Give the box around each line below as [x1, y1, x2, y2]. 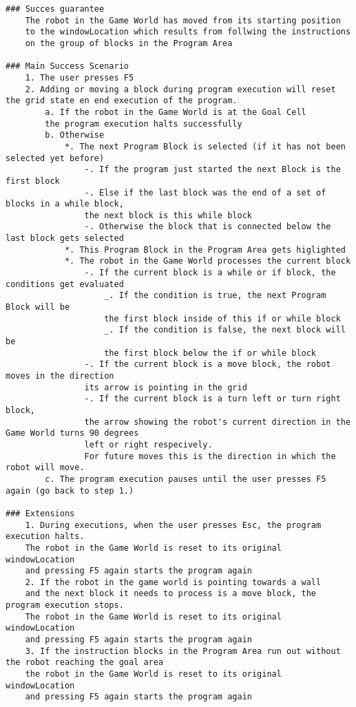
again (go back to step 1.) [6, 485, 134, 496]
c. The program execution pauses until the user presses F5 [45, 474, 326, 484]
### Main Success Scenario [6, 61, 129, 72]
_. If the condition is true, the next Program [104, 291, 326, 301]
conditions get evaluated [6, 279, 124, 289]
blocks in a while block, [6, 199, 124, 209]
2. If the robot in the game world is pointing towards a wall [25, 577, 322, 587]
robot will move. [6, 463, 85, 473]
